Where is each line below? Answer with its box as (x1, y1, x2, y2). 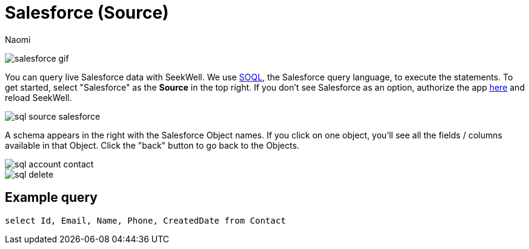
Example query (5, 190, 98, 205)
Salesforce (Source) (5, 2, 169, 23)
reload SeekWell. (5, 92, 72, 103)
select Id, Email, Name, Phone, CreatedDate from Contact (5, 215, 286, 225)
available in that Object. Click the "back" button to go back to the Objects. (5, 140, 299, 150)
